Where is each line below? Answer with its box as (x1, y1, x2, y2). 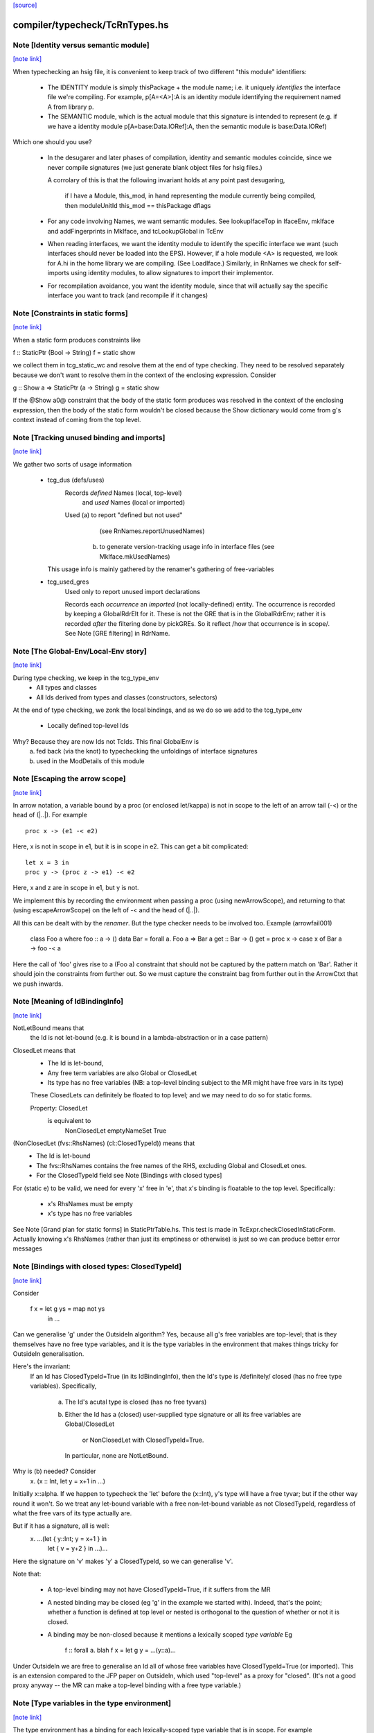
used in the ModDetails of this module (36, 756, 145, 765)
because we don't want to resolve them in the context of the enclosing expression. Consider (12, 371, 276, 379)
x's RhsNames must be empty (47, 1199, 133, 1208)
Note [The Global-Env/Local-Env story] (12, 647, 147, 656)
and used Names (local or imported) (82, 498, 186, 506)
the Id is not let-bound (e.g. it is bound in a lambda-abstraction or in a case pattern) (30, 1034, 269, 1042)
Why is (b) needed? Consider (12, 1467, 96, 1476)
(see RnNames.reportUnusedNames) (99, 527, 205, 535)
